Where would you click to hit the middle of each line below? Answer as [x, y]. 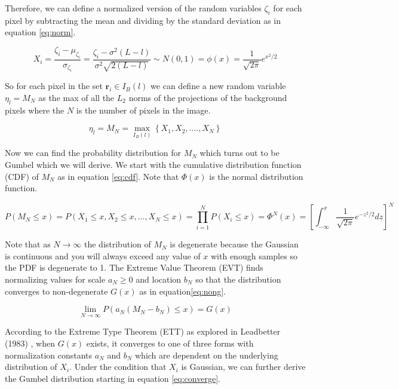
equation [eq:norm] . [40, 32]
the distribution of [117, 244]
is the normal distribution [256, 176]
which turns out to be [240, 153]
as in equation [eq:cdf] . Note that [118, 176]
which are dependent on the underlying [207, 355]
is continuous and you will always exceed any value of [103, 255]
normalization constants [49, 355]
